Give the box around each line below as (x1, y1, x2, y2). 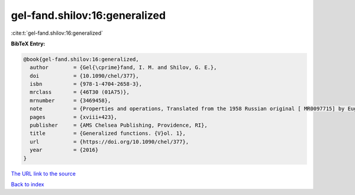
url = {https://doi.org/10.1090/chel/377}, (30, 138, 189, 145)
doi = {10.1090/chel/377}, (30, 72, 139, 79)
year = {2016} (30, 147, 99, 153)
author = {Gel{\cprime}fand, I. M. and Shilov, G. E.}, (30, 64, 217, 71)
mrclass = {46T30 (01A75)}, (30, 89, 130, 95)
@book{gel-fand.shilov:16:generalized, (23, 56, 139, 62)
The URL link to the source (11, 170, 76, 177)
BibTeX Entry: (11, 40, 46, 47)
